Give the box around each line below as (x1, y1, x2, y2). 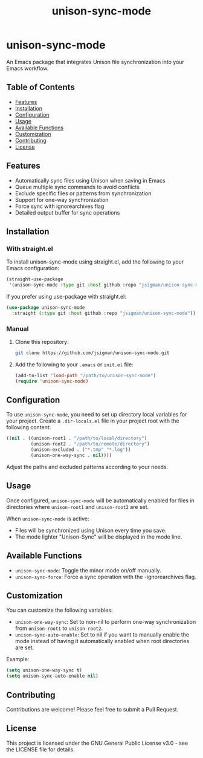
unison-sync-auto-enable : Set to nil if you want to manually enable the (14, 631, 190, 638)
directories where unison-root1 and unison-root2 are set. (6, 503, 149, 510)
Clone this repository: (14, 339, 69, 346)
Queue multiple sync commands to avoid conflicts (14, 183, 140, 190)
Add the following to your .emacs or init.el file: (14, 361, 134, 368)
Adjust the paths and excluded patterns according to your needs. (6, 463, 168, 470)
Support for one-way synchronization (14, 196, 109, 203)
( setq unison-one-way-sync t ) (6, 667, 83, 673)
